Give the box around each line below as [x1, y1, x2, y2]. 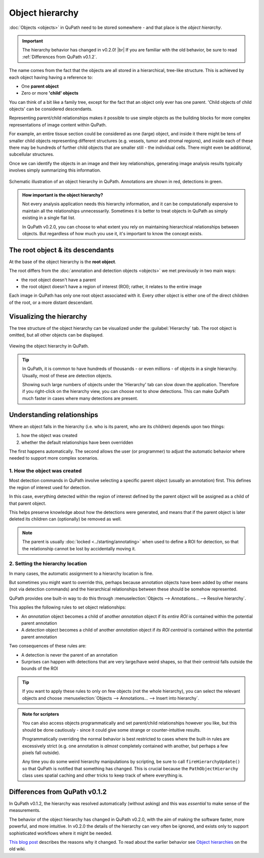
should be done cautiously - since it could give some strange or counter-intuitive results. [22, 727, 201, 733]
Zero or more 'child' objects [21, 90, 79, 96]
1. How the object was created [9, 467, 82, 474]
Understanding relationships [9, 411, 99, 419]
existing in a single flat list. [22, 215, 76, 221]
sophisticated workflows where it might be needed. [9, 830, 112, 836]
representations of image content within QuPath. [9, 122, 107, 127]
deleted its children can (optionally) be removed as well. [9, 516, 122, 522]
